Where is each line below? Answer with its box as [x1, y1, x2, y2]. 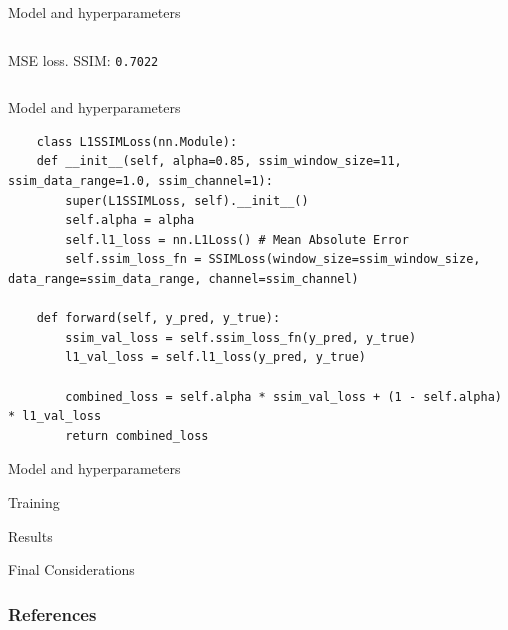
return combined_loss [65, 428, 209, 443]
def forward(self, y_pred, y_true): [36, 311, 281, 326]
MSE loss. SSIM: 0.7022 [8, 49, 159, 70]
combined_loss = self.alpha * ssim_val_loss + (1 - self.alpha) [65, 389, 502, 404]
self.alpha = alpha [65, 213, 195, 228]
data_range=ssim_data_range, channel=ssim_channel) [8, 272, 359, 286]
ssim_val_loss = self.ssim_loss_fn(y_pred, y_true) [65, 330, 417, 345]
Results [8, 525, 53, 546]
